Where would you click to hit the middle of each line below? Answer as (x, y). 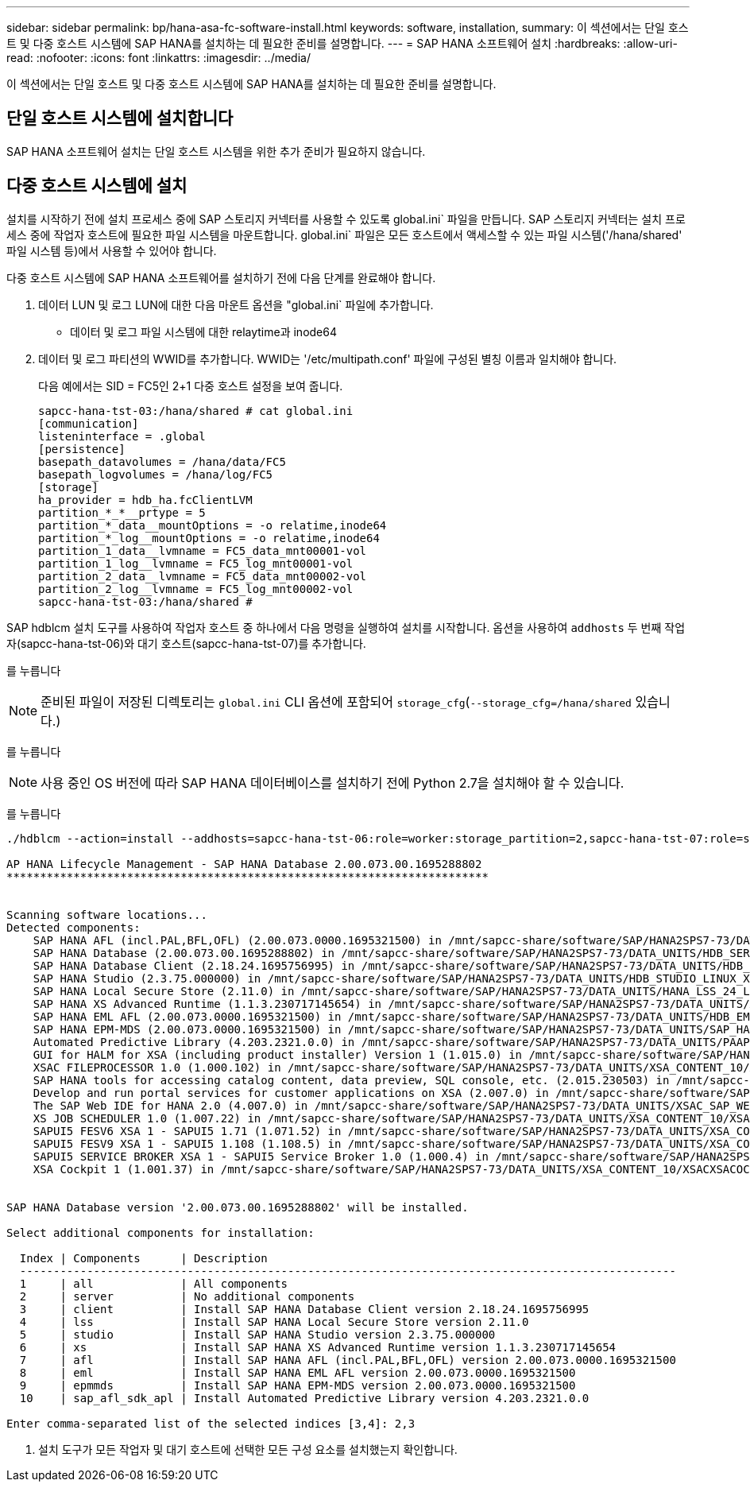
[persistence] (82, 449)
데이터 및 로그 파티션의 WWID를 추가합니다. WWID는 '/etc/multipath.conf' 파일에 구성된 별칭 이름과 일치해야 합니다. (328, 358)
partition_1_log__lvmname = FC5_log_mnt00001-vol (196, 563)
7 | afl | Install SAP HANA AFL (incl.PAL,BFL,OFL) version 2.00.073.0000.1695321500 (348, 1360)
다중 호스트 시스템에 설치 (97, 186)
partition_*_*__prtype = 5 (122, 512)
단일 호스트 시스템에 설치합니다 (120, 118)
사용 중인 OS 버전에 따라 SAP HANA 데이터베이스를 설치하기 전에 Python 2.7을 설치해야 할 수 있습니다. (332, 783)
